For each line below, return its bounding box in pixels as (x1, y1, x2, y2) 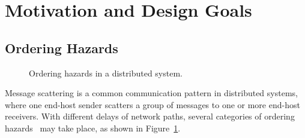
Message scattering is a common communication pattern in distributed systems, (5, 87, 298, 99)
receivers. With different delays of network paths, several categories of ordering (5, 110, 295, 122)
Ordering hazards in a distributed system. (29, 66, 183, 79)
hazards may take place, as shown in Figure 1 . (5, 121, 181, 134)
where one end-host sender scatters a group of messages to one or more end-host (5, 98, 300, 111)
